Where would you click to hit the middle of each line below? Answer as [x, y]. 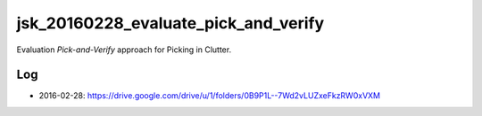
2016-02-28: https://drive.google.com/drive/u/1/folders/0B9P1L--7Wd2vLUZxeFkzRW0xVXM [210, 96]
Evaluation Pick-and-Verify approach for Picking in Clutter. [124, 50]
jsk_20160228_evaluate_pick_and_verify [170, 23]
